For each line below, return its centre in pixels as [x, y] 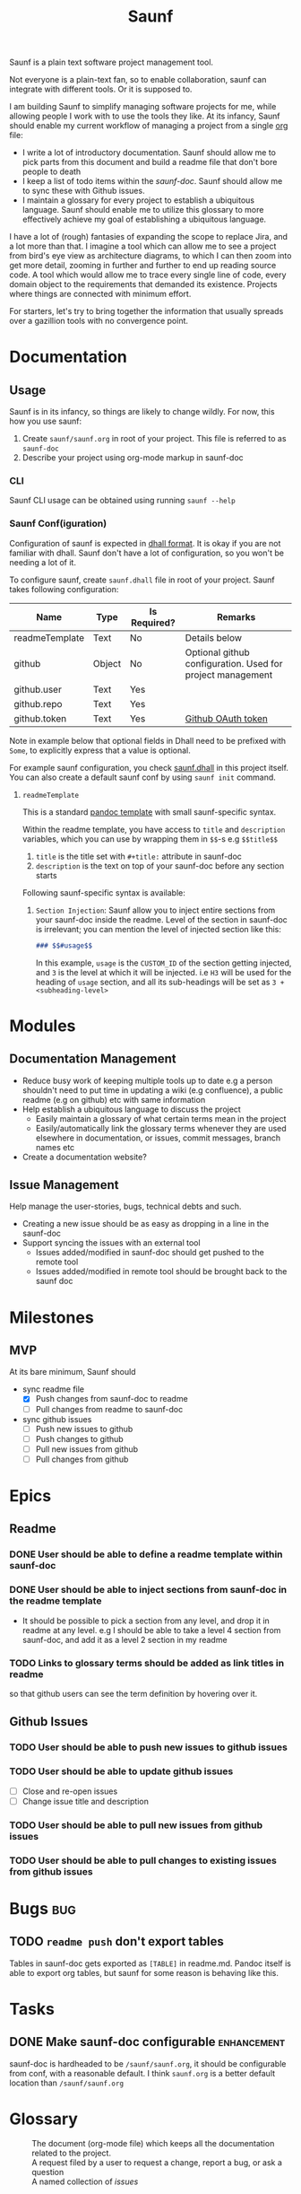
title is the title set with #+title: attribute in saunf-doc [138, 856]
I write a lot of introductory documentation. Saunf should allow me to [149, 153]
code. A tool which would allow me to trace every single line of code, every [148, 275]
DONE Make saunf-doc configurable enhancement [147, 2042]
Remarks [236, 616]
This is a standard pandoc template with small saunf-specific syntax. [149, 812]
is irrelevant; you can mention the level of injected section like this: [159, 929]
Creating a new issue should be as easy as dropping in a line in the [146, 1224]
